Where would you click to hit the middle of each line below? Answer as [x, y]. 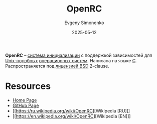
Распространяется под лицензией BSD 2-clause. [57, 66]
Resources [28, 86]
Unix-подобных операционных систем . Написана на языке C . [71, 60]
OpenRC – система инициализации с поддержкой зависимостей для [79, 55]
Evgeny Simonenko [84, 23]
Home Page [25, 100]
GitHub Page [26, 105]
